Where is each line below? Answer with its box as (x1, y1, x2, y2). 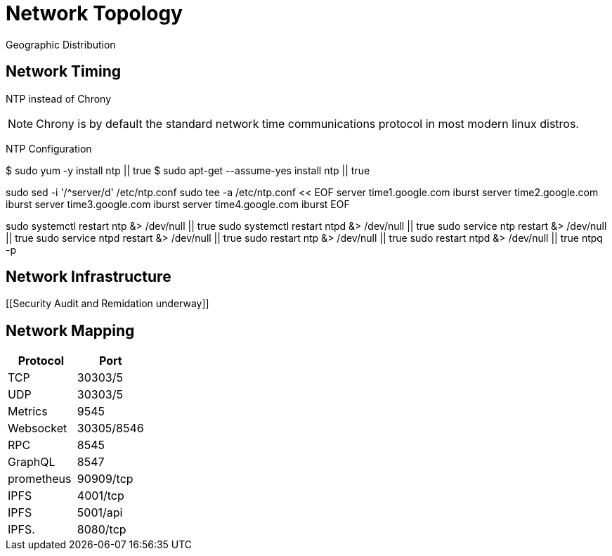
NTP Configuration (6, 142, 92, 155)
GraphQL (8, 455, 56, 470)
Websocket (8, 421, 67, 436)
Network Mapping (6, 321, 135, 340)
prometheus (8, 472, 72, 486)
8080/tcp (77, 522, 126, 537)
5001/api (77, 505, 123, 520)
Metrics (8, 404, 48, 419)
